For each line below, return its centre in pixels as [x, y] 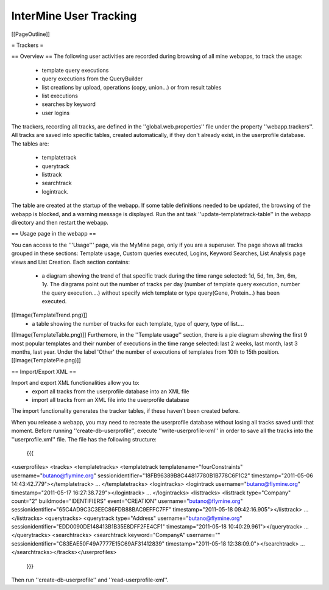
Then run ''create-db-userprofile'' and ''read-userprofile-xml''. [90, 580]
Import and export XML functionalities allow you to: [75, 383]
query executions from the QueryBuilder [92, 79]
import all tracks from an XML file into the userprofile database [111, 400]
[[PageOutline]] [30, 34]
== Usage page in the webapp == [54, 234]
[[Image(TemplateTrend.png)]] [49, 315]
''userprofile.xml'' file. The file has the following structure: [84, 439]
